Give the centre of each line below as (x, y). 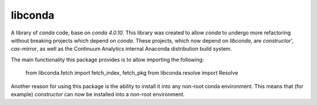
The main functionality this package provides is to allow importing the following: (107, 60)
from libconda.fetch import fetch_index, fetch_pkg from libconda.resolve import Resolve (132, 73)
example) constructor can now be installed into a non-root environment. (98, 94)
